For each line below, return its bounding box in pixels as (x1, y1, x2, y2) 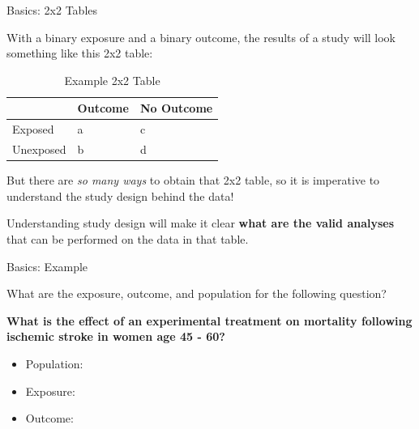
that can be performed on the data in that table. (6, 230, 249, 247)
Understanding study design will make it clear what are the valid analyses (6, 214, 395, 231)
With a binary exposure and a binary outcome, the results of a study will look (6, 28, 396, 45)
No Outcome (139, 100, 213, 117)
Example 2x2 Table (64, 71, 160, 88)
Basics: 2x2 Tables (6, 2, 98, 18)
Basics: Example (6, 257, 88, 274)
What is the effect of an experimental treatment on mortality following (6, 312, 413, 329)
